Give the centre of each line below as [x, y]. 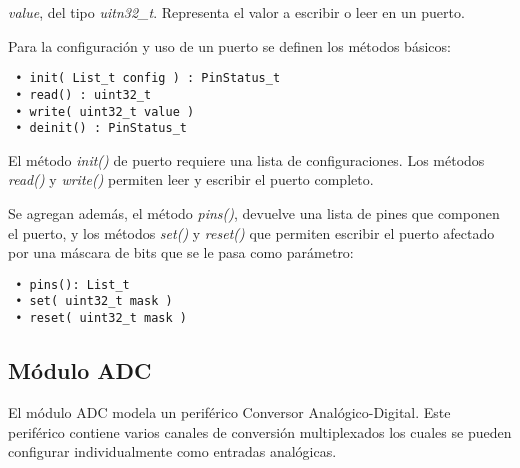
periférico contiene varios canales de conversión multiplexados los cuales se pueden [260, 431]
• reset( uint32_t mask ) [101, 318]
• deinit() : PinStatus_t [101, 128]
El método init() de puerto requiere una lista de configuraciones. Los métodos [246, 159]
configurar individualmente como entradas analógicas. [172, 451]
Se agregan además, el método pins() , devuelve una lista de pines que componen [254, 213]
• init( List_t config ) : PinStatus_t [148, 78]
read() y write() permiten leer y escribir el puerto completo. [191, 179]
